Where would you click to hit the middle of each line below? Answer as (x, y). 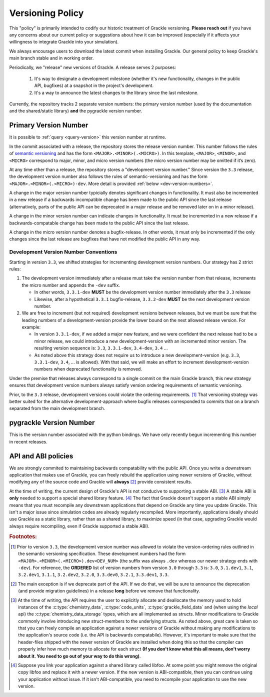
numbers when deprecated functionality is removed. (88, 369)
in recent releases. (28, 441)
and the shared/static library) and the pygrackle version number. (76, 111)
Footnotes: (23, 536)
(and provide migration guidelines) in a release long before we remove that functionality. (109, 591)
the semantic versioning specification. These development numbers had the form (102, 554)
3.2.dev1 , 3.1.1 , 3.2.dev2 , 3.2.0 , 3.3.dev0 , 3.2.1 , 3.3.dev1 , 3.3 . (93, 574)
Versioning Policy (46, 13)
